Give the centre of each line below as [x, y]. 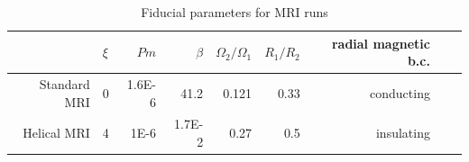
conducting [400, 92]
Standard [64, 84]
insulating [403, 133]
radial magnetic [381, 43]
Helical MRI [56, 133]
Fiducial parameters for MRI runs [234, 12]
